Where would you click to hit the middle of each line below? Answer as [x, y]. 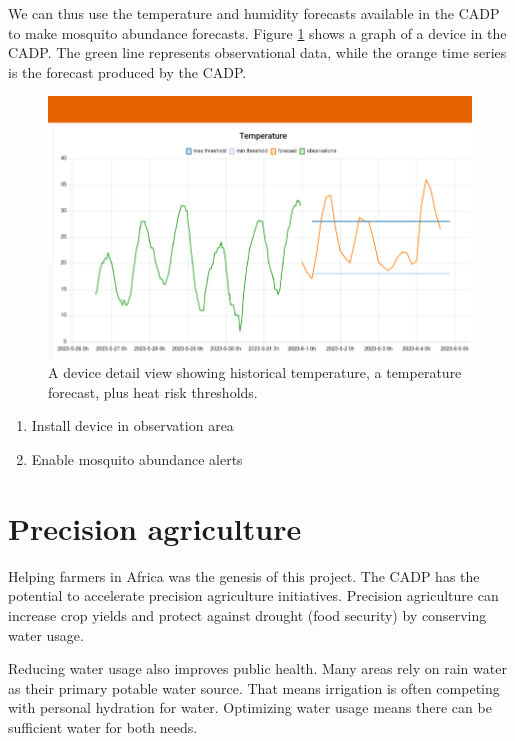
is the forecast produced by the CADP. [127, 71]
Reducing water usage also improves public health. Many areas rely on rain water [257, 668]
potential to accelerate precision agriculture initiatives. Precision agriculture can [253, 595]
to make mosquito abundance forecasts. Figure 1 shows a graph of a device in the [257, 32]
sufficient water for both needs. [103, 726]
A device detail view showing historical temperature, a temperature [255, 372]
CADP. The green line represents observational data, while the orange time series [257, 52]
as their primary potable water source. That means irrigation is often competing [254, 687]
